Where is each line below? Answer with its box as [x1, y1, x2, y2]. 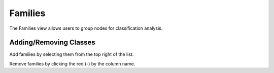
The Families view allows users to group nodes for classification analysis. [9, 25, 163, 31]
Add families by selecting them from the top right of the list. [9, 51, 134, 57]
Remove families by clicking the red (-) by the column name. [9, 60, 135, 66]
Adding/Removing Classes [9, 38, 96, 47]
